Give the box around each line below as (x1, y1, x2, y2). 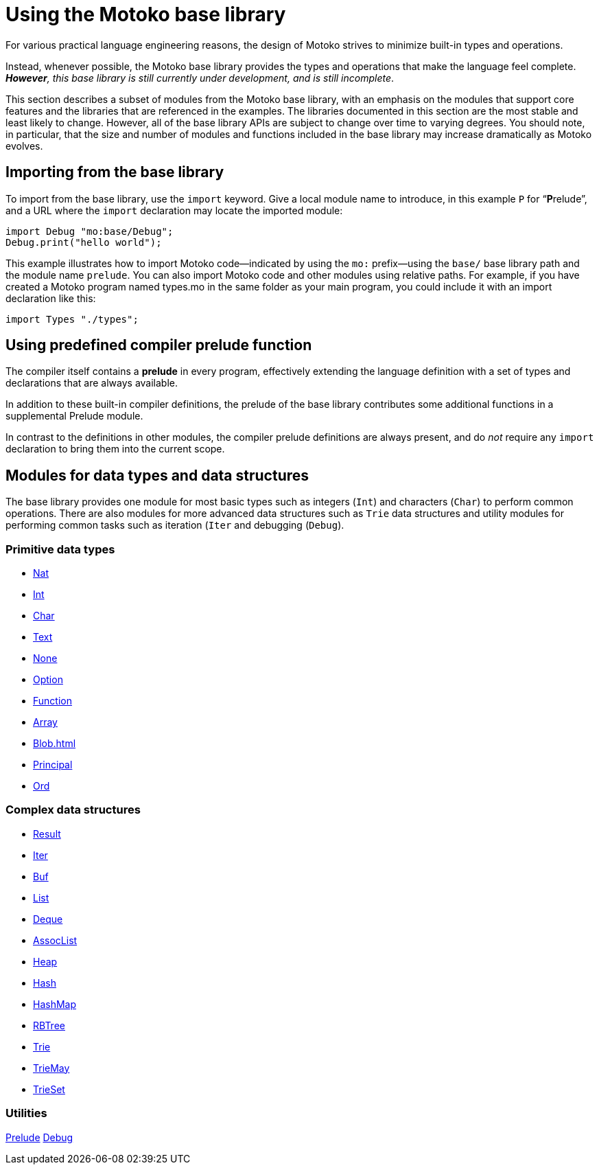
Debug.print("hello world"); (5, 236, 162, 248)
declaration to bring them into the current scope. (5, 443, 225, 455)
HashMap (33, 998, 77, 1010)
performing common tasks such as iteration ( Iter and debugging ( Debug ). (5, 519, 344, 531)
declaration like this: (5, 292, 96, 304)
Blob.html (33, 737, 76, 750)
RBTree (33, 1019, 65, 1031)
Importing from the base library (5, 163, 224, 181)
